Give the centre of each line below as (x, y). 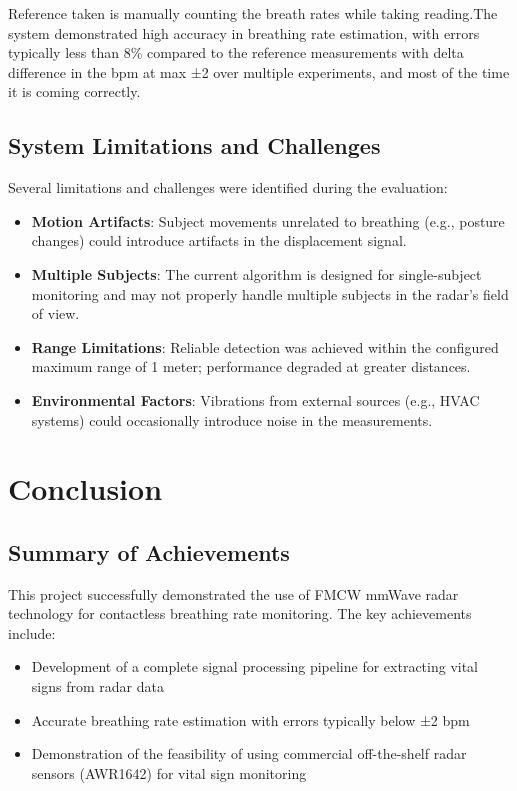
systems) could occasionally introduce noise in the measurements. (232, 419)
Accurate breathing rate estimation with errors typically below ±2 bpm (250, 719)
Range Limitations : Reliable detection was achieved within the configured (265, 346)
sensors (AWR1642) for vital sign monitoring (169, 772)
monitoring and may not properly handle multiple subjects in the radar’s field (270, 293)
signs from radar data (97, 686)
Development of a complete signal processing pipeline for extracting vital (255, 666)
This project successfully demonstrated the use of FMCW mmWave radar (233, 593)
